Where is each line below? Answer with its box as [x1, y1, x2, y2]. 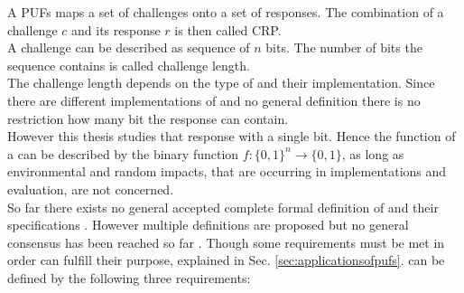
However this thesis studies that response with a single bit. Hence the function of [7, 127, 456, 146]
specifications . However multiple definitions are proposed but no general [7, 215, 409, 234]
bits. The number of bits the [265, 38, 422, 57]
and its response [71, 20, 161, 39]
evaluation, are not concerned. [7, 179, 174, 198]
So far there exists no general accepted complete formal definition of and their [7, 197, 439, 216]
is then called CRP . [174, 20, 282, 39]
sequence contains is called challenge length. [7, 55, 250, 74]
